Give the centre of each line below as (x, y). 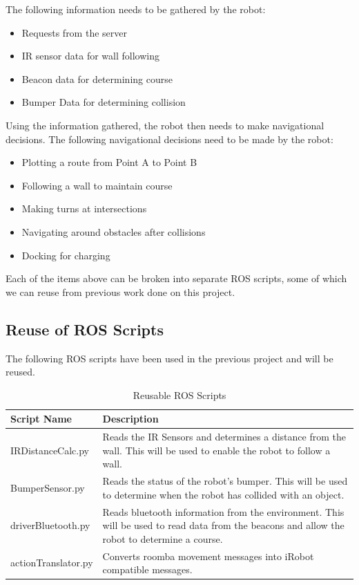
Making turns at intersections (84, 208)
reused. (20, 372)
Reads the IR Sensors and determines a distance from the (224, 437)
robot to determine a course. (163, 538)
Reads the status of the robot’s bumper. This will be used (225, 481)
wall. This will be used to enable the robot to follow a (216, 450)
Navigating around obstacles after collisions (114, 231)
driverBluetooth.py (50, 525)
